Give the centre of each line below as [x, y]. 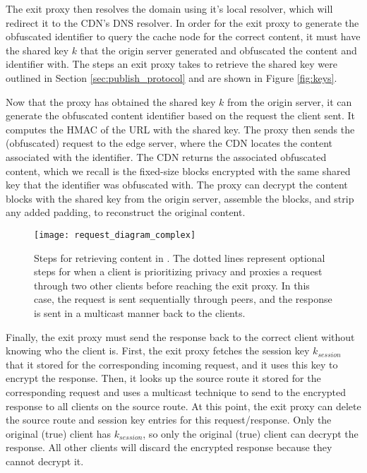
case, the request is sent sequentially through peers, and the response [183, 299]
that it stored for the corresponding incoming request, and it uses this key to [172, 364]
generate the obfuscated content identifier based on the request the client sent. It [181, 115]
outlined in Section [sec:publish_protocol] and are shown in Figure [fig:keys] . [172, 77]
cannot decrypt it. [45, 461]
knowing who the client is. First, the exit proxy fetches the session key [158, 351]
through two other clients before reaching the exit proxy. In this [172, 285]
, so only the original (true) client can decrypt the [251, 433]
